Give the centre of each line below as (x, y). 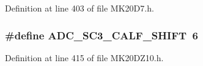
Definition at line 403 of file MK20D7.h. (79, 8)
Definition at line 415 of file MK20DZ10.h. (84, 57)
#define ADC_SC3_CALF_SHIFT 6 (102, 35)
